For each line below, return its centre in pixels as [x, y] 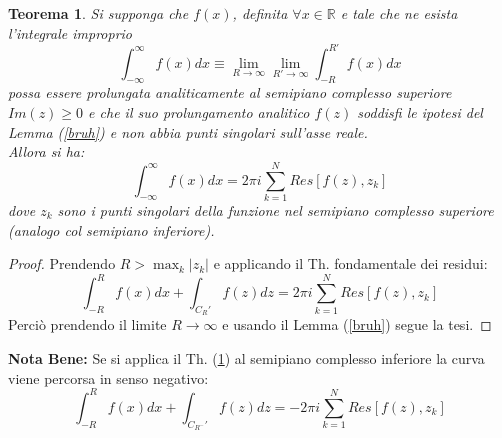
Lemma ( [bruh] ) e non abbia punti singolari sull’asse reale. [188, 131]
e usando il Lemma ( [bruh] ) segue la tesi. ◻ [357, 324]
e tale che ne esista [399, 13]
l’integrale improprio [70, 32]
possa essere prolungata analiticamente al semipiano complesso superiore [230, 92]
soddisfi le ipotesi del [420, 112]
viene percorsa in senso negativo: [108, 377]
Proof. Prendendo [62, 263]
